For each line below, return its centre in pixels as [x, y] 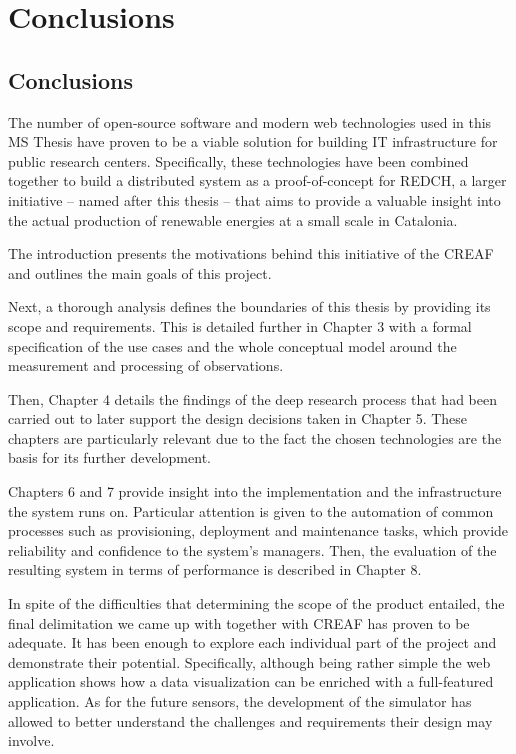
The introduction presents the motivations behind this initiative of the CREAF [251, 253]
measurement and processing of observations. [146, 365]
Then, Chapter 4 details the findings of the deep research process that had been [252, 398]
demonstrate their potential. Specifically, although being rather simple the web [249, 661]
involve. [31, 740]
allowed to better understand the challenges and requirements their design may [250, 720]
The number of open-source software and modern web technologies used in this [250, 121]
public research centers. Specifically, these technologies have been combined [238, 160]
